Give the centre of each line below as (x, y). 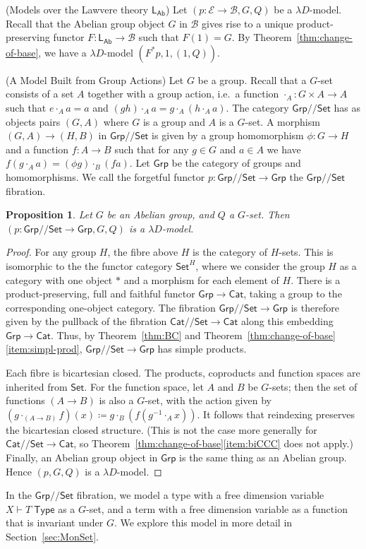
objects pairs (33, 121)
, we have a (62, 52)
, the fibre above (143, 252)
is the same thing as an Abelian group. (263, 457)
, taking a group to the (293, 294)
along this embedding (287, 321)
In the (19, 495)
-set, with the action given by (208, 400)
